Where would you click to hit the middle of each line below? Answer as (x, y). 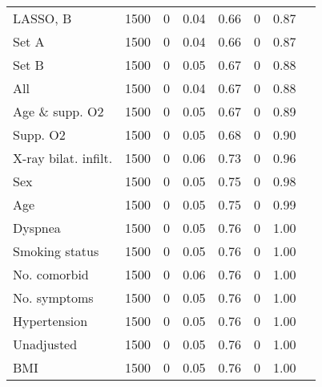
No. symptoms (53, 297)
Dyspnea (37, 228)
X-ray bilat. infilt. (63, 158)
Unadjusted (45, 344)
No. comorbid (51, 274)
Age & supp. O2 (58, 111)
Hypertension (50, 321)
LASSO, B (42, 18)
